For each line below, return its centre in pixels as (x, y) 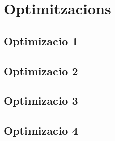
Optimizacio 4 (41, 131)
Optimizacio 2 (41, 70)
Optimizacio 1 (41, 40)
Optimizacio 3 (41, 101)
